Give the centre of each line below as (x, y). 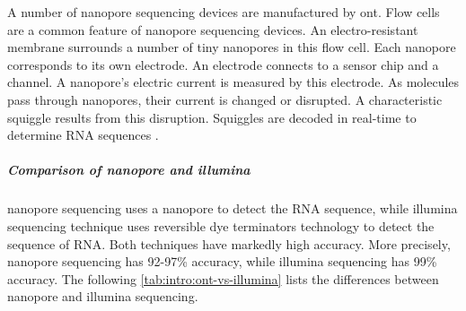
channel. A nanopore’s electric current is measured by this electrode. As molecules (233, 82)
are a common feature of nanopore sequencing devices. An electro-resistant (213, 29)
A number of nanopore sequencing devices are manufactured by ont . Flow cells (224, 12)
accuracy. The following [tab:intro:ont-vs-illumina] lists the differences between (223, 278)
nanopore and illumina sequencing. (103, 296)
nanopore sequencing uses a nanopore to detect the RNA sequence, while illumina (233, 208)
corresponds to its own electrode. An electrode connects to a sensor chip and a (223, 64)
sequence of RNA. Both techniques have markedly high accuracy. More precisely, (229, 243)
